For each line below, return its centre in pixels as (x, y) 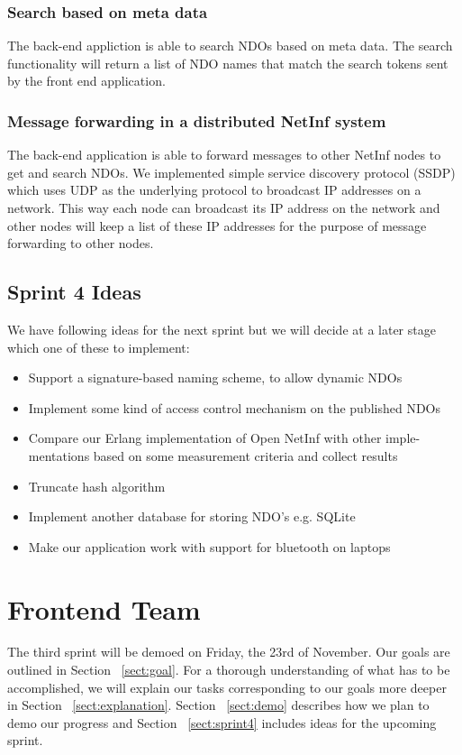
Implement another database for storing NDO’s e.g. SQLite (192, 516)
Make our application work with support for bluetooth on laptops (209, 546)
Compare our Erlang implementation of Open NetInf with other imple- (224, 438)
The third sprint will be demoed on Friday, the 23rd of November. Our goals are (229, 652)
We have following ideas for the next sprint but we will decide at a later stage (222, 329)
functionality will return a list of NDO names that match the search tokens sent (228, 63)
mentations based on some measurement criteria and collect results (213, 455)
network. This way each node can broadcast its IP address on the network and (224, 207)
